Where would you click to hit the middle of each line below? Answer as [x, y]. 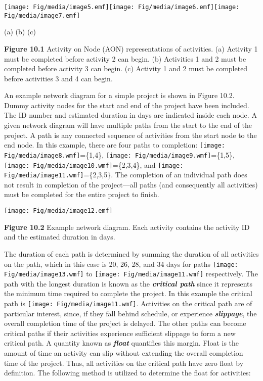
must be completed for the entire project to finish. [82, 194]
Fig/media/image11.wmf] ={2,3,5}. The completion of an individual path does [126, 175]
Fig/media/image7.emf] [42, 15]
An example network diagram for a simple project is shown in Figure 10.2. [119, 95]
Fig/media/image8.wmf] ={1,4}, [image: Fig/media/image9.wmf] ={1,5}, [119, 154]
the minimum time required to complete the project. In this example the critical [128, 293]
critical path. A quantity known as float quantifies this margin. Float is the [122, 343]
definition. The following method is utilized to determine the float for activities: [127, 373]
